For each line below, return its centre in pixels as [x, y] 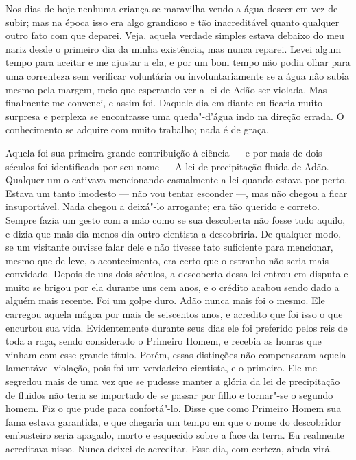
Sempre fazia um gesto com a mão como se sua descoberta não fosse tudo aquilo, [176, 219]
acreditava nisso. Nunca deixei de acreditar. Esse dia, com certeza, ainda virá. [169, 448]
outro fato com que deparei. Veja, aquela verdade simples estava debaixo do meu [175, 35]
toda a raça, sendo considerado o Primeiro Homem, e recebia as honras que [164, 341]
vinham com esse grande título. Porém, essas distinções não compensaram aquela [176, 354]
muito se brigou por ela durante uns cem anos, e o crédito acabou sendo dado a [173, 287]
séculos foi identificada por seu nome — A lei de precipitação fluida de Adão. [167, 166]
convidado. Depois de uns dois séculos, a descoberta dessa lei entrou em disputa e [177, 274]
